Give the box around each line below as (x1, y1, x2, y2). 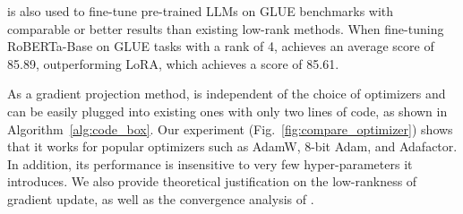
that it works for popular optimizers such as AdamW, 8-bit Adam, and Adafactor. (7, 137, 458, 156)
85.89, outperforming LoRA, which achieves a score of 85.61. (7, 54, 339, 73)
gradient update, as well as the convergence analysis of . (7, 189, 314, 208)
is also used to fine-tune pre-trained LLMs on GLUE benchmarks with (7, 2, 394, 20)
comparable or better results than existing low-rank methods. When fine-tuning (7, 19, 444, 38)
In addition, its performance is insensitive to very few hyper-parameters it (7, 154, 413, 173)
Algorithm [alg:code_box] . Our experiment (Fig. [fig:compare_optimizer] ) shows (7, 119, 453, 138)
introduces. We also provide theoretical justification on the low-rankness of (7, 172, 417, 191)
